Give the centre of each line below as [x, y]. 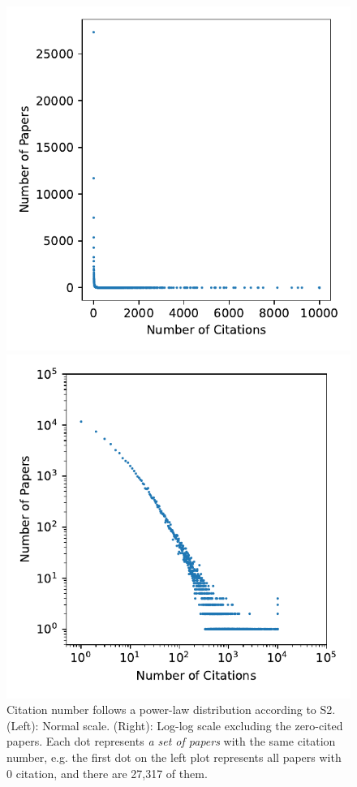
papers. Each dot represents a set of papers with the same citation [171, 741]
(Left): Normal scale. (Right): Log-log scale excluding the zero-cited [175, 725]
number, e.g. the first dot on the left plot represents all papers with [174, 757]
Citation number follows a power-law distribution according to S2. [171, 710]
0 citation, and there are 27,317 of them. [107, 773]
